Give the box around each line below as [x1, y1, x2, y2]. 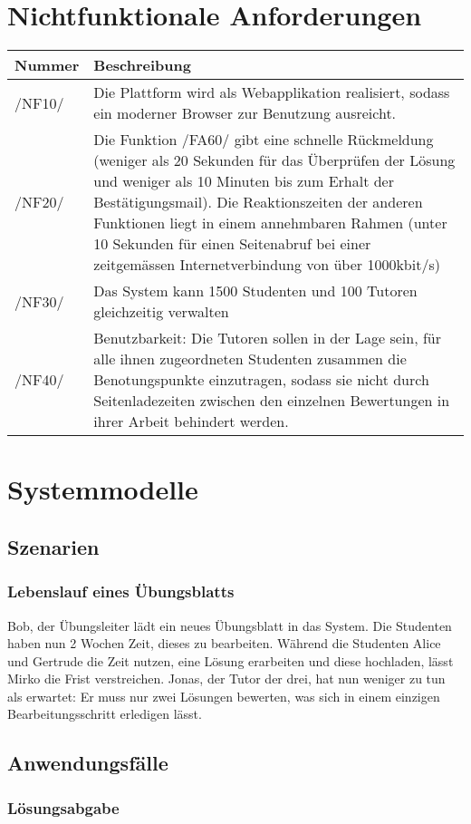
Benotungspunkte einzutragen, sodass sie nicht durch [93, 369, 429, 391]
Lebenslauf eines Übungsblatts [7, 580, 235, 603]
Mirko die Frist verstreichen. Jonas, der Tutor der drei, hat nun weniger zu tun [7, 669, 446, 688]
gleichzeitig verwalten [93, 301, 229, 323]
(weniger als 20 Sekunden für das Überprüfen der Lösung [93, 150, 456, 171]
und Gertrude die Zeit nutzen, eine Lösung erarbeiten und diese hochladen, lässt [7, 651, 454, 670]
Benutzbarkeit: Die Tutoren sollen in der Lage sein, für [93, 327, 441, 349]
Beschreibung [93, 54, 191, 76]
